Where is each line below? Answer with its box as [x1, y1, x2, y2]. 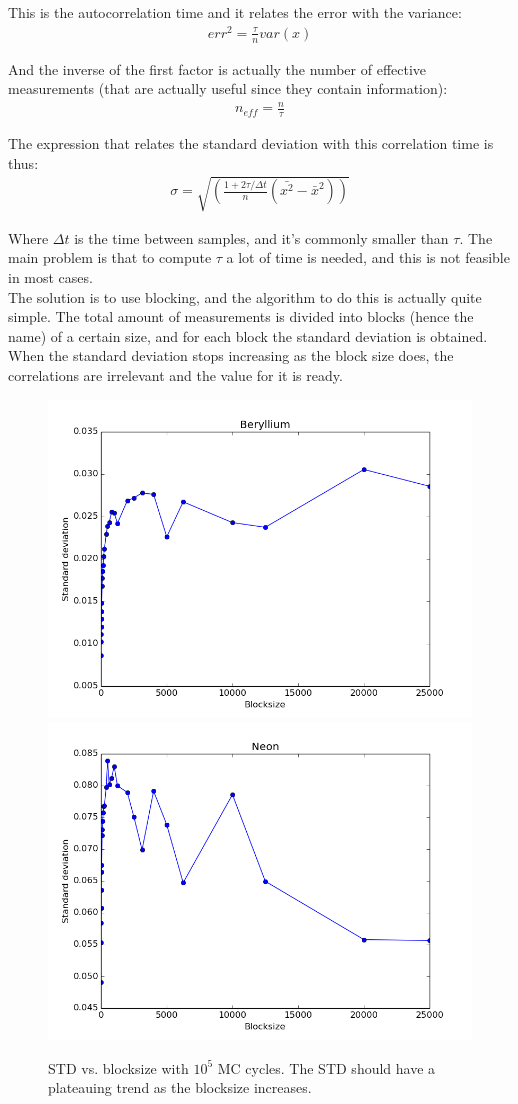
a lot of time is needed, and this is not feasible [226, 247, 510, 268]
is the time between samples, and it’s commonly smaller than [74, 227, 449, 248]
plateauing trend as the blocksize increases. [48, 1077, 312, 1098]
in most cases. [8, 267, 93, 288]
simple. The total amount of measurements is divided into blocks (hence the [8, 306, 474, 327]
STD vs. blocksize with [48, 1057, 189, 1078]
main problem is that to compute [8, 247, 212, 268]
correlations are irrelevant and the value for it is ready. [8, 365, 343, 386]
